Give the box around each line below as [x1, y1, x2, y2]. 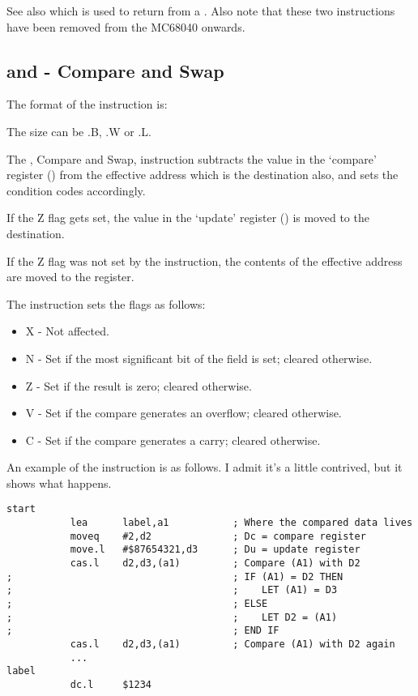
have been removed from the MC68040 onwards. [6, 18, 245, 35]
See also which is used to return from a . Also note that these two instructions [6, 2, 395, 19]
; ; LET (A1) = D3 [6, 584, 338, 596]
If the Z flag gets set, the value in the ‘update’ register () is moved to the [6, 209, 369, 226]
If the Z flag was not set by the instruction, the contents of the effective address [6, 252, 403, 269]
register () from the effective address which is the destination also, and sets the [6, 166, 399, 183]
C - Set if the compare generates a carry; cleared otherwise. [25, 431, 321, 448]
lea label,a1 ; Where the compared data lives [70, 517, 413, 529]
